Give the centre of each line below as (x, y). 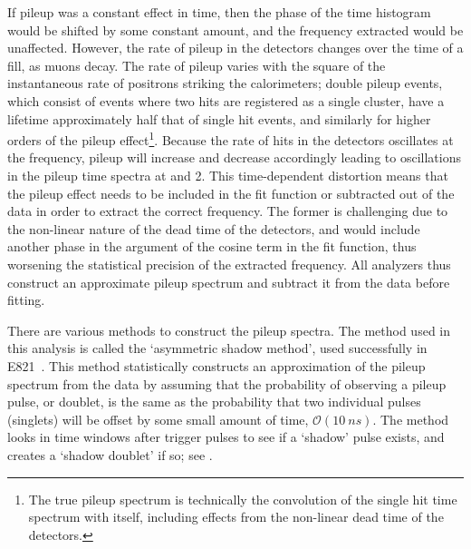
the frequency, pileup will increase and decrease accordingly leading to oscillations (234, 157)
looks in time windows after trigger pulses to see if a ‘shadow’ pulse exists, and (226, 437)
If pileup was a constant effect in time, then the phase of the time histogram (219, 12)
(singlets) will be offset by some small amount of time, (158, 419)
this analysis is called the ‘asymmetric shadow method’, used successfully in (217, 348)
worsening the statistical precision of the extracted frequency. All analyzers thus (229, 264)
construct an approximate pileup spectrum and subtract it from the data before (229, 282)
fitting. (26, 300)
